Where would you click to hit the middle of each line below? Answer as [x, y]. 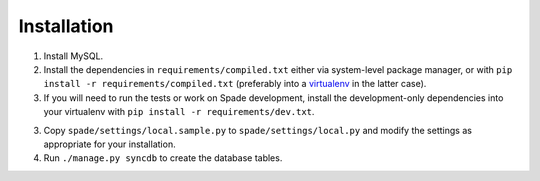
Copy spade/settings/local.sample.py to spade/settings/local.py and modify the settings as [257, 130]
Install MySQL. [73, 56]
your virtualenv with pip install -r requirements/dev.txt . [179, 112]
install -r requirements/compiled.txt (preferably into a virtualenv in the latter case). [235, 84]
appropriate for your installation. [109, 144]
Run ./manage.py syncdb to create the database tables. [163, 158]
